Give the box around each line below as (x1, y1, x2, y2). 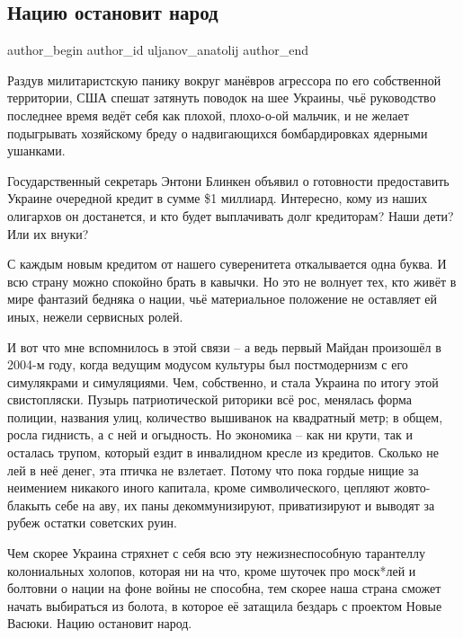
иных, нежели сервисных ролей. (7, 306, 183, 325)
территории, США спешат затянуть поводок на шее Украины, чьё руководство (7, 88, 436, 107)
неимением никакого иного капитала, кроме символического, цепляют (7, 478, 390, 497)
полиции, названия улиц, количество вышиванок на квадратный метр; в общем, (7, 407, 443, 426)
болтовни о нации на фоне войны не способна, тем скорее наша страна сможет (7, 579, 441, 598)
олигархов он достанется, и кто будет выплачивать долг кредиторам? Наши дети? (7, 206, 454, 225)
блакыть (7, 495, 51, 514)
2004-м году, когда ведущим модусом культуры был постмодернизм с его (7, 355, 408, 374)
